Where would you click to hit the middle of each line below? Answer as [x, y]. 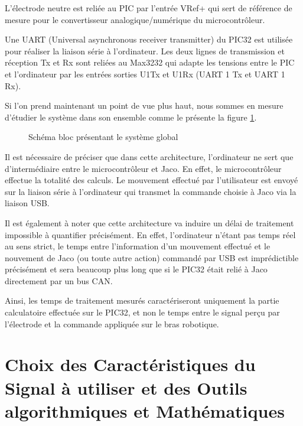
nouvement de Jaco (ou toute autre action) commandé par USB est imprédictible [152, 257]
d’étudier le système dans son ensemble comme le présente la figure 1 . [131, 117]
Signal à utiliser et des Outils [126, 387]
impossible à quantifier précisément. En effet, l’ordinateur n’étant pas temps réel [150, 234]
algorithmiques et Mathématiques [145, 410]
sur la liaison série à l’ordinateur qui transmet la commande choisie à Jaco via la [151, 191]
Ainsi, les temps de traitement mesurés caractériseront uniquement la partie [142, 300]
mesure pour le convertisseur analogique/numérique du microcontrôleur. [135, 19]
